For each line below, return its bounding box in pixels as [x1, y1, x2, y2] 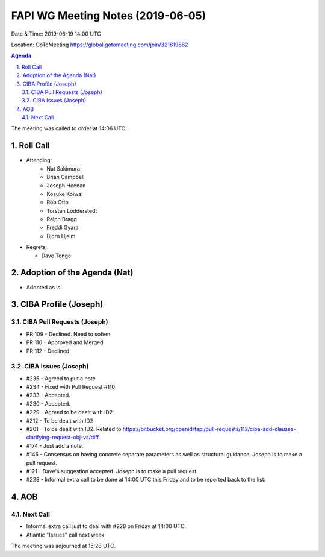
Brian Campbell [46, 174, 85, 181]
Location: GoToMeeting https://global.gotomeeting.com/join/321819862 [11, 41, 188, 48]
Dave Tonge [41, 252, 72, 259]
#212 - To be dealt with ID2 [26, 417, 93, 424]
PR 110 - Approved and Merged [26, 339, 104, 346]
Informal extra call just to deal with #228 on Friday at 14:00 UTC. [26, 523, 187, 530]
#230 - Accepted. [26, 400, 70, 407]
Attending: [26, 157, 52, 164]
